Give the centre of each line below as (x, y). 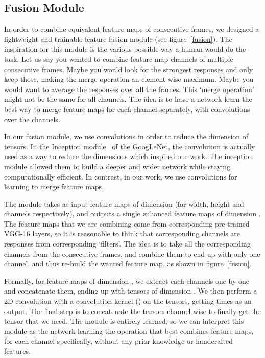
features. (17, 351)
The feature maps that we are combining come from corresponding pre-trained (127, 223)
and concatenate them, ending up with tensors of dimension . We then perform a (131, 291)
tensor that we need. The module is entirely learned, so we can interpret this (124, 321)
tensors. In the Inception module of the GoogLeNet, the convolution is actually (130, 146)
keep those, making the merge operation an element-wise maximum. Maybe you (129, 79)
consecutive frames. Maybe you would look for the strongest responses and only (129, 69)
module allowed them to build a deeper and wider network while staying (117, 166)
